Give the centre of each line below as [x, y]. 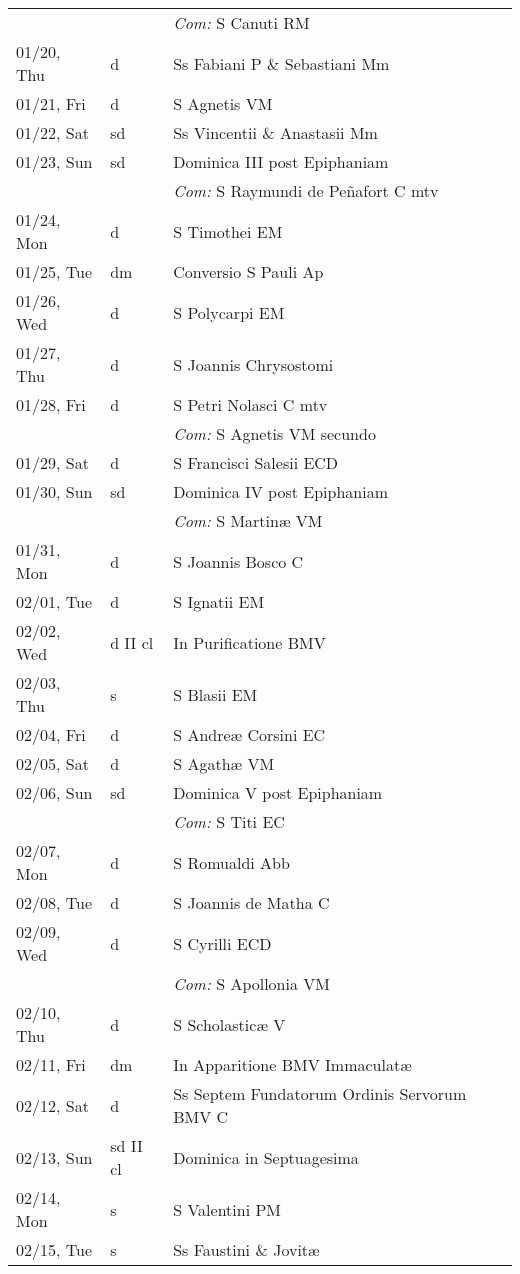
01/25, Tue [54, 271]
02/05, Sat [52, 763]
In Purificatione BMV [249, 642]
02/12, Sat [52, 1105]
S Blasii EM [215, 694]
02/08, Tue [54, 902]
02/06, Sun [54, 792]
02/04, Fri [51, 734]
